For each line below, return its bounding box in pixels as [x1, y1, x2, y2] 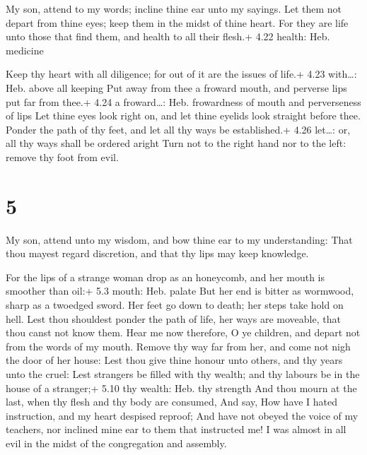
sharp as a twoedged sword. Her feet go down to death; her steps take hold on [6, 297, 344, 312]
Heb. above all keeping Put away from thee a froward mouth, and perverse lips [6, 80, 347, 95]
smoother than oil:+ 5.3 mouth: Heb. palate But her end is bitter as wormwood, [6, 283, 354, 298]
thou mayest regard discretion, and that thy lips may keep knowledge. [6, 246, 309, 261]
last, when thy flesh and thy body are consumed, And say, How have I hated [6, 394, 337, 409]
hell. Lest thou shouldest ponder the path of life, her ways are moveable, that [6, 311, 341, 326]
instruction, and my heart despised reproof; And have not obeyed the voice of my [6, 408, 359, 422]
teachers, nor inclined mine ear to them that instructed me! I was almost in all [6, 422, 346, 437]
